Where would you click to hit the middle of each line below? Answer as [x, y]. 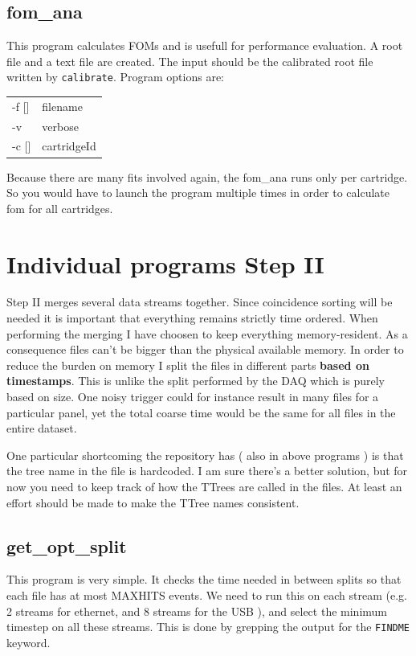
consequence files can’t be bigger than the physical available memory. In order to [205, 349]
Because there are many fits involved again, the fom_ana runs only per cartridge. [207, 176]
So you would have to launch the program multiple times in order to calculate [198, 193]
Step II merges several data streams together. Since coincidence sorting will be [200, 302]
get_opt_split [67, 545]
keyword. [29, 642]
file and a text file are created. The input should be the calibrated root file [190, 61]
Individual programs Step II [165, 263]
